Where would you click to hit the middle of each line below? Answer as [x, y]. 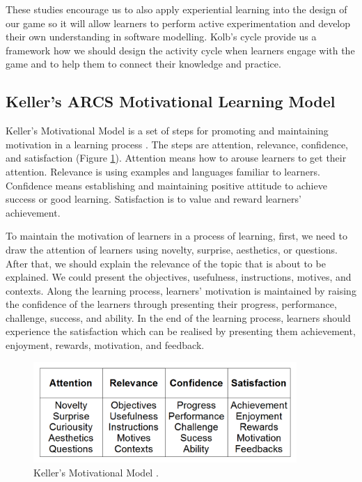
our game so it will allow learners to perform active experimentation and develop [178, 23]
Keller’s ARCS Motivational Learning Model [171, 101]
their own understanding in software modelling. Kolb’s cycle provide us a [161, 37]
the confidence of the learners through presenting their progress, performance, [171, 304]
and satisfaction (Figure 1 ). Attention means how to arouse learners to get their [176, 158]
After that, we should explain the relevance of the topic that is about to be [166, 263]
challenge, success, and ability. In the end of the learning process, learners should [178, 317]
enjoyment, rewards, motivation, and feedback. [105, 345]
